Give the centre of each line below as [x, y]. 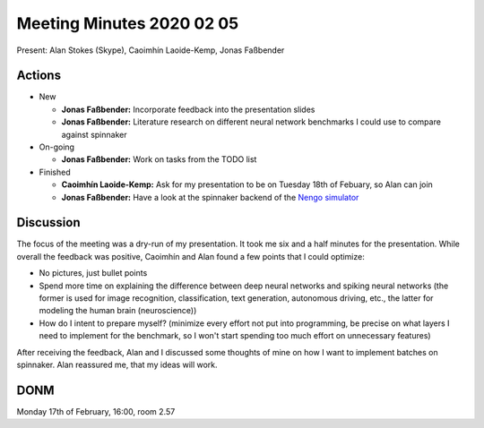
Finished [55, 172]
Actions [39, 76]
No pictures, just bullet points [93, 273]
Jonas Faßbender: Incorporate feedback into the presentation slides [188, 109]
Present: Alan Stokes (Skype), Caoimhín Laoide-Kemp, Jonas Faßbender [151, 50]
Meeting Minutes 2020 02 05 [128, 23]
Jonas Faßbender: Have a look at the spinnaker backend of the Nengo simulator [210, 197]
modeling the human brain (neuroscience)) [118, 311]
